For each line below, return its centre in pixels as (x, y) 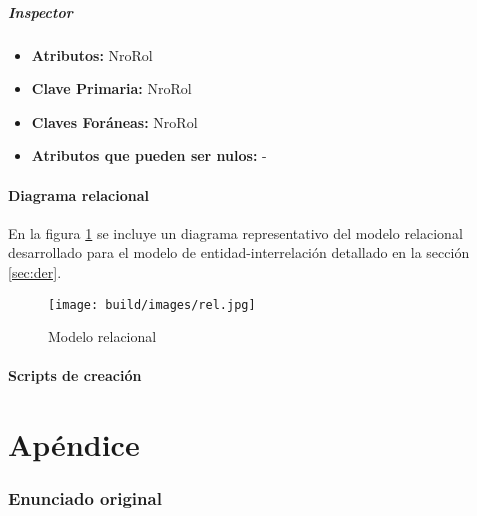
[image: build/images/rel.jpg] (152, 304)
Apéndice (74, 444)
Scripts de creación (75, 375)
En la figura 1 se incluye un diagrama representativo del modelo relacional (235, 232)
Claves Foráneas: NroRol (114, 121)
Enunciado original (85, 498)
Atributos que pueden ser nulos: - (149, 155)
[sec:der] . (35, 271)
